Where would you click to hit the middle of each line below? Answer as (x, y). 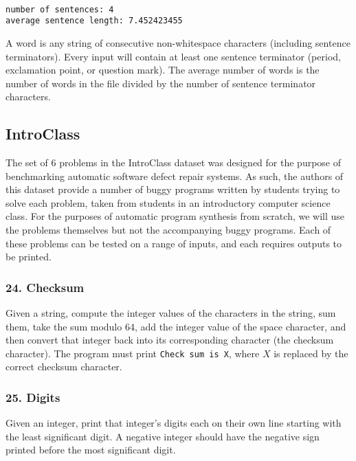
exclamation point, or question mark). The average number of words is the (163, 70)
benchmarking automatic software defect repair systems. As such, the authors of (175, 176)
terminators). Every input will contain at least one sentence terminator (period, (173, 56)
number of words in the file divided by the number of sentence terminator (161, 83)
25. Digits (33, 397)
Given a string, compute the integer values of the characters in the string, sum (171, 313)
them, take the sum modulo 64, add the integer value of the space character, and (176, 326)
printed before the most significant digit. (91, 450)
